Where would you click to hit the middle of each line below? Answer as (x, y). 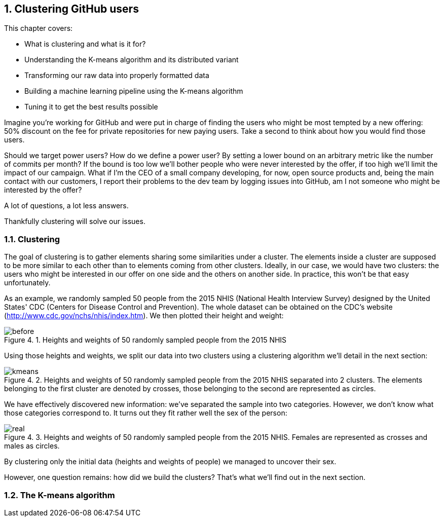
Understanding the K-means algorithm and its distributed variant (132, 60)
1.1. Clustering (32, 239)
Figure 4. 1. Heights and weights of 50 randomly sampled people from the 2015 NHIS (145, 340)
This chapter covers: (39, 28)
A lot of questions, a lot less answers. (66, 206)
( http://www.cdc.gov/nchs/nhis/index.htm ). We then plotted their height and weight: (144, 316)
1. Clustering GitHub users (71, 9)
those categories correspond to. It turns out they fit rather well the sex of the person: (146, 413)
